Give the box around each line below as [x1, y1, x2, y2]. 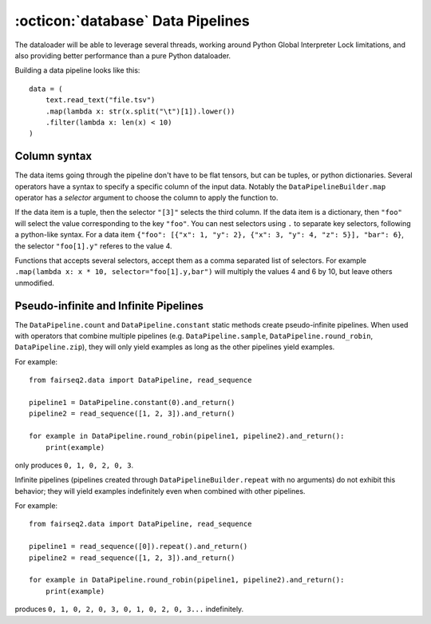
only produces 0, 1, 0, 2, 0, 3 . [14, 460, 134, 470]
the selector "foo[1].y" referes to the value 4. [14, 240, 172, 251]
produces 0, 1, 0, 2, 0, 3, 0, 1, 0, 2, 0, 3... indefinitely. [14, 604, 244, 614]
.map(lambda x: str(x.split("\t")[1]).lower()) [45, 106, 235, 116]
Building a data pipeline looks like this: [14, 66, 140, 75]
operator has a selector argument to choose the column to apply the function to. [14, 193, 279, 202]
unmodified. [14, 278, 55, 288]
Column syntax [14, 149, 93, 163]
